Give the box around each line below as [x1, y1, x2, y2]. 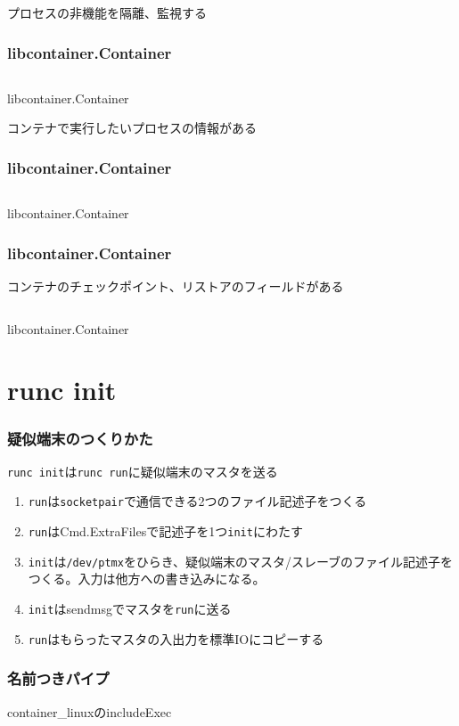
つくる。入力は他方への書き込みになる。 [28, 569, 266, 588]
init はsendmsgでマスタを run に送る [28, 600, 232, 618]
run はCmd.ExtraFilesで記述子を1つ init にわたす [28, 522, 303, 541]
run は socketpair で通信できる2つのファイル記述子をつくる [28, 492, 367, 510]
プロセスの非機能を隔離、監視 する [7, 4, 207, 21]
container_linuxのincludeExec [7, 702, 172, 721]
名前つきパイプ [7, 667, 110, 689]
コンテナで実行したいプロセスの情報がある [7, 118, 257, 137]
